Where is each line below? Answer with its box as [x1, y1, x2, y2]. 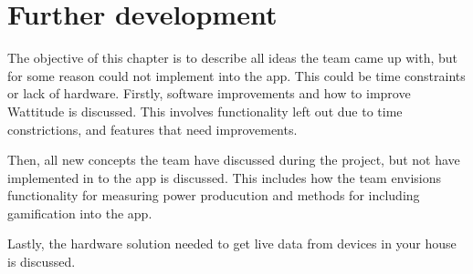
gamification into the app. [7, 203, 152, 222]
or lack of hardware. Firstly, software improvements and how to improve [7, 84, 411, 103]
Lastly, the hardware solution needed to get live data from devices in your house [7, 234, 457, 253]
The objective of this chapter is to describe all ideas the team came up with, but [7, 48, 458, 67]
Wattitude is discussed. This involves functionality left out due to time [7, 101, 403, 120]
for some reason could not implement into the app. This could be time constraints [7, 66, 466, 85]
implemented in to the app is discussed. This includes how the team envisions [7, 167, 442, 187]
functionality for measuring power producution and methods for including [7, 186, 420, 205]
